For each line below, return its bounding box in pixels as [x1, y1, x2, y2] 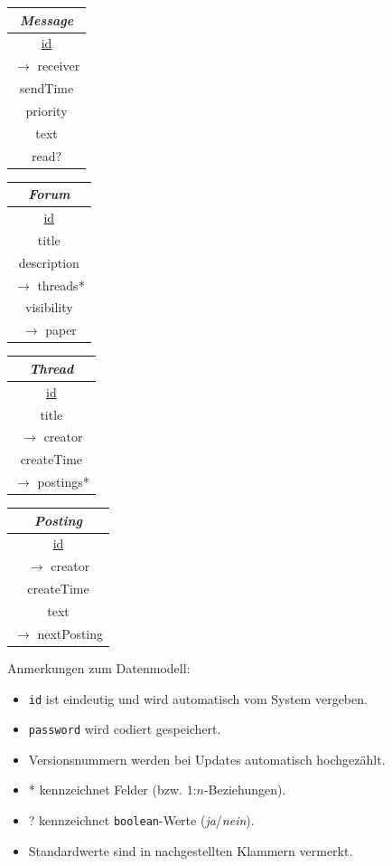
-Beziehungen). [203, 780, 286, 799]
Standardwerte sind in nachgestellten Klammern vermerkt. [28, 841, 353, 860]
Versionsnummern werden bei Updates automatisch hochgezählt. [28, 749, 386, 768]
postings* [37, 472, 89, 491]
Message [19, 10, 74, 29]
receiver [37, 56, 80, 75]
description [18, 252, 79, 271]
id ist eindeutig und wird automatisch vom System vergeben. [28, 689, 368, 708]
